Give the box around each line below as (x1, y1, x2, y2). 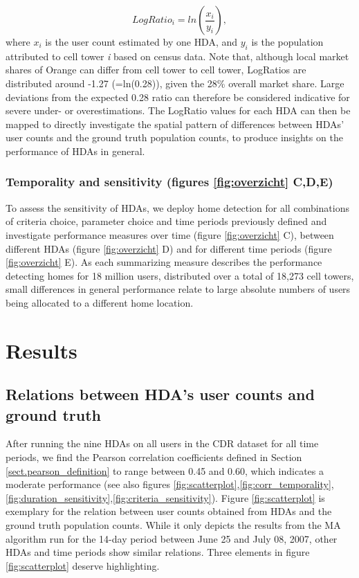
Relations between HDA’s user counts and (6, 383, 315, 405)
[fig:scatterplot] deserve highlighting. (6, 558, 160, 572)
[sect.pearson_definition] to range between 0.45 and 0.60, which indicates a (6, 463, 324, 478)
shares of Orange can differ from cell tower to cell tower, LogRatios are (6, 62, 306, 77)
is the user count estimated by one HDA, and (45, 35, 238, 48)
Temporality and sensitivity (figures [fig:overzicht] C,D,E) (6, 173, 333, 190)
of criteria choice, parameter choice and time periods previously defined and (6, 214, 327, 228)
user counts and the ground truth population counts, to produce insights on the (6, 130, 343, 145)
